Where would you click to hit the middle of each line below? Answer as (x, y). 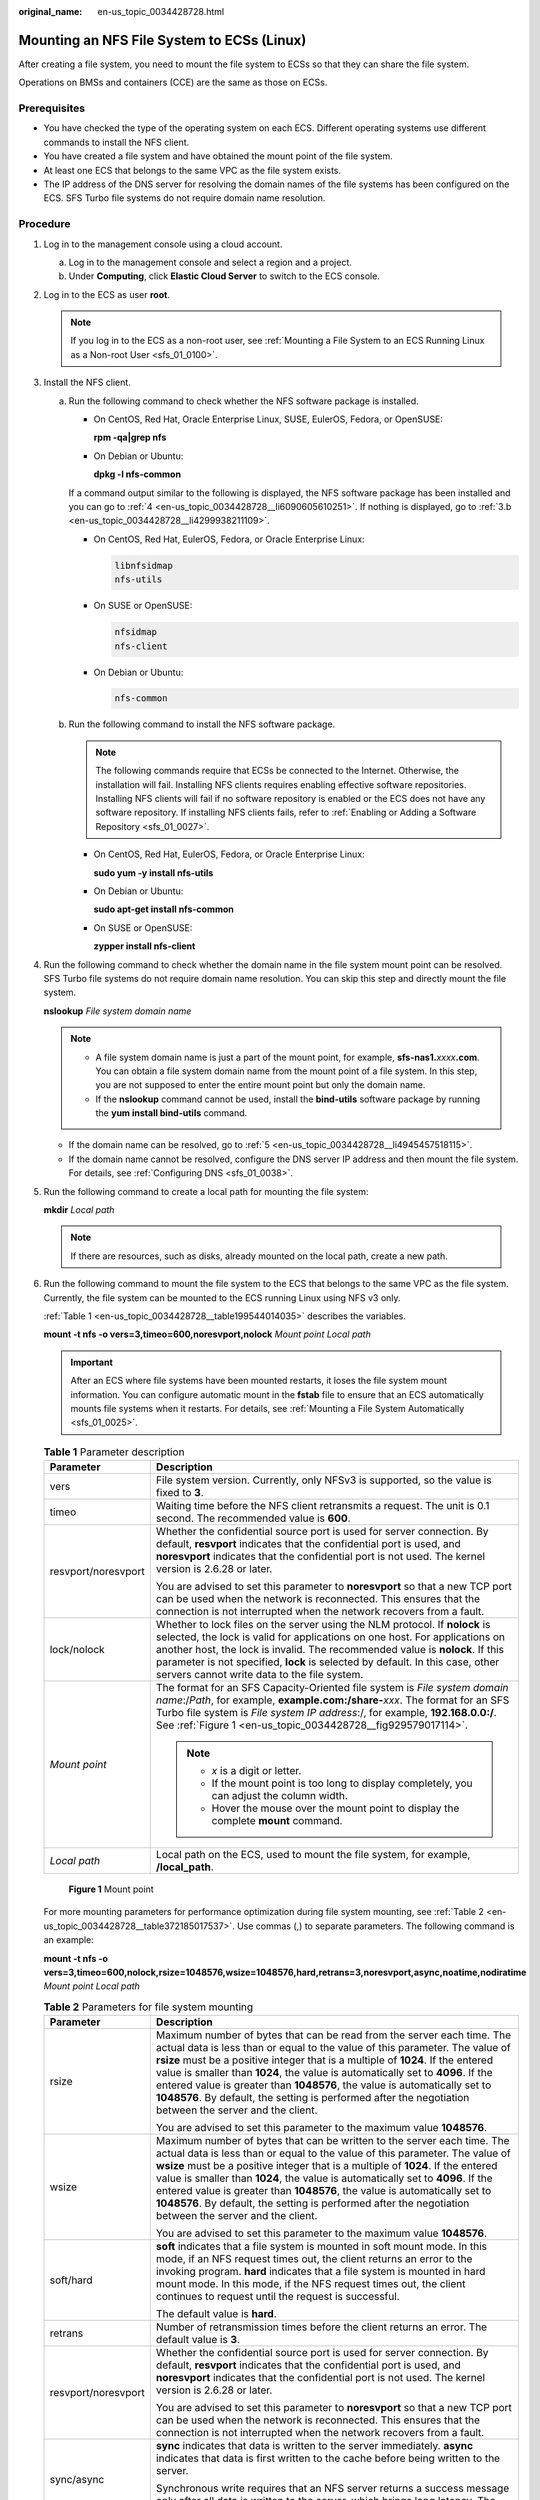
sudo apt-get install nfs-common (163, 909)
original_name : (50, 11)
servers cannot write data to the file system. (259, 1675)
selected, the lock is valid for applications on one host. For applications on (330, 1637)
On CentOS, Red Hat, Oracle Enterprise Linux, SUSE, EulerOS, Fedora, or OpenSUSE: (268, 419)
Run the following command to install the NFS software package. (202, 724)
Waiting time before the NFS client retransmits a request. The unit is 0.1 (322, 1506)
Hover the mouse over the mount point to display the (335, 1808)
